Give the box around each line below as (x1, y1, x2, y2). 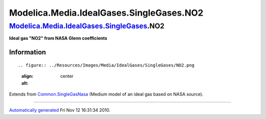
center (60, 73, 74, 79)
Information (9, 48, 46, 56)
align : (21, 73, 33, 79)
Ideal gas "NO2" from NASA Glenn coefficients (9, 35, 107, 41)
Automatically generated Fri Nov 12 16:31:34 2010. (9, 107, 111, 113)
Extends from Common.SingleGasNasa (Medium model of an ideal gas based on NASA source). (9, 91, 204, 97)
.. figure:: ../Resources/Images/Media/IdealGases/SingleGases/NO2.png (18, 62, 195, 68)
